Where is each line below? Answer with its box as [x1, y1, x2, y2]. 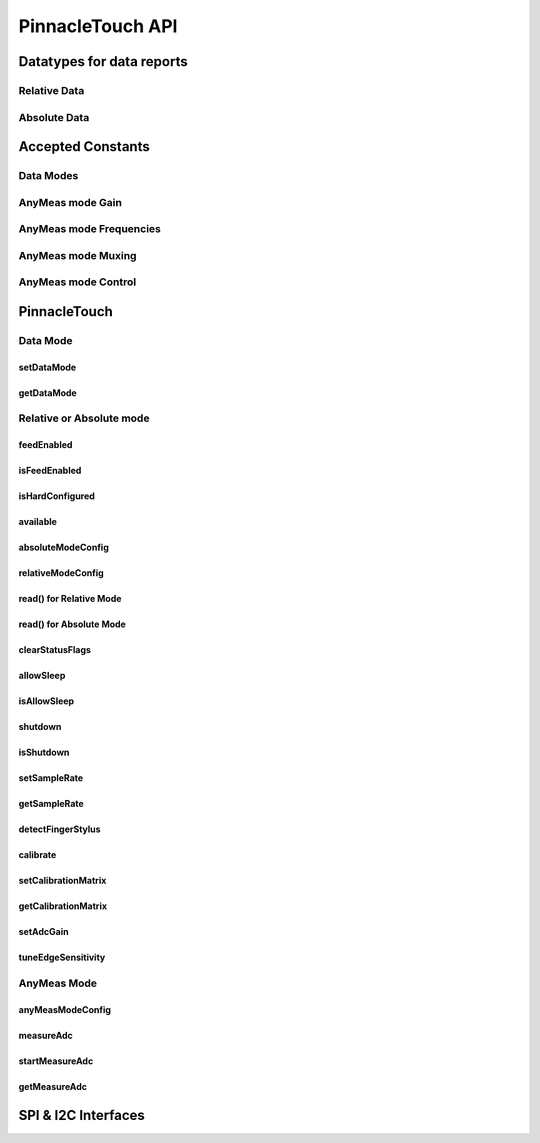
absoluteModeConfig [18, 541, 109, 554]
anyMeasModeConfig [18, 1003, 112, 1015]
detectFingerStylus [18, 823, 101, 835]
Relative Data [18, 83, 85, 97]
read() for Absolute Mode [18, 618, 127, 630]
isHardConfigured [18, 490, 95, 502]
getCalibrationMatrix [18, 900, 108, 912]
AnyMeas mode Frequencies [18, 222, 162, 236]
